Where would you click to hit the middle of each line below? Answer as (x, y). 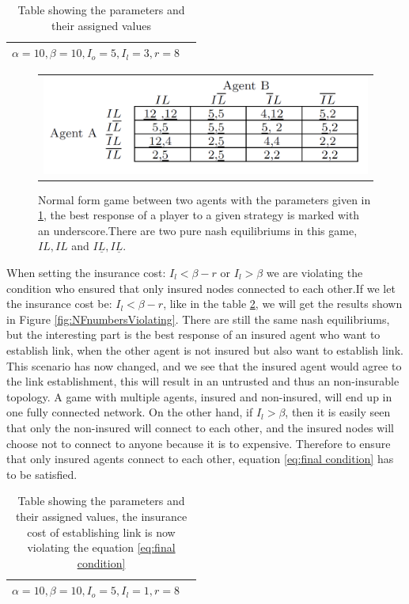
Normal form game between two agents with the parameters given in (204, 199)
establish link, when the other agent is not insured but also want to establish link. (205, 349)
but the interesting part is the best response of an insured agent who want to (193, 334)
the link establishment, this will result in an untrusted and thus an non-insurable (203, 381)
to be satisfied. (42, 474)
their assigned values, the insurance (101, 516)
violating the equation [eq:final (101, 547)
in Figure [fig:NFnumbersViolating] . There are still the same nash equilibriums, (198, 319)
